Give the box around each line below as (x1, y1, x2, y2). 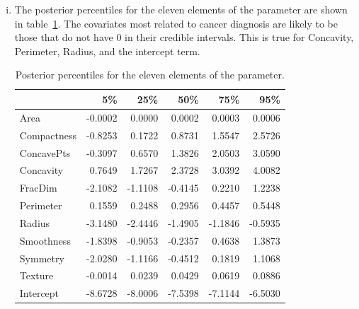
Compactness (19, 127, 77, 142)
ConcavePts (19, 145, 71, 160)
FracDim (19, 180, 57, 195)
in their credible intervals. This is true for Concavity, (125, 30, 354, 45)
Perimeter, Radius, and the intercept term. (14, 43, 200, 58)
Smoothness (19, 233, 71, 247)
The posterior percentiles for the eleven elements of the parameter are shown (14, 2, 348, 16)
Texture (19, 268, 54, 283)
